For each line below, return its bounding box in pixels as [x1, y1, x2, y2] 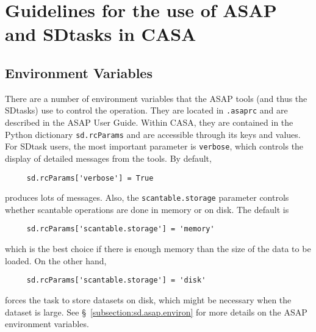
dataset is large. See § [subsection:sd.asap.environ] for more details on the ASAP [5, 305, 307, 318]
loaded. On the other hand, [5, 254, 107, 267]
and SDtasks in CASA [5, 21, 196, 46]
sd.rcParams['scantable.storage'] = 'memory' [26, 225, 215, 234]
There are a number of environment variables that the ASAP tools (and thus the [5, 92, 307, 104]
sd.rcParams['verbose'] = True [26, 173, 154, 182]
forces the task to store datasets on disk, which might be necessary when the [5, 293, 292, 306]
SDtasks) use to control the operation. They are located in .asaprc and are [5, 104, 288, 117]
